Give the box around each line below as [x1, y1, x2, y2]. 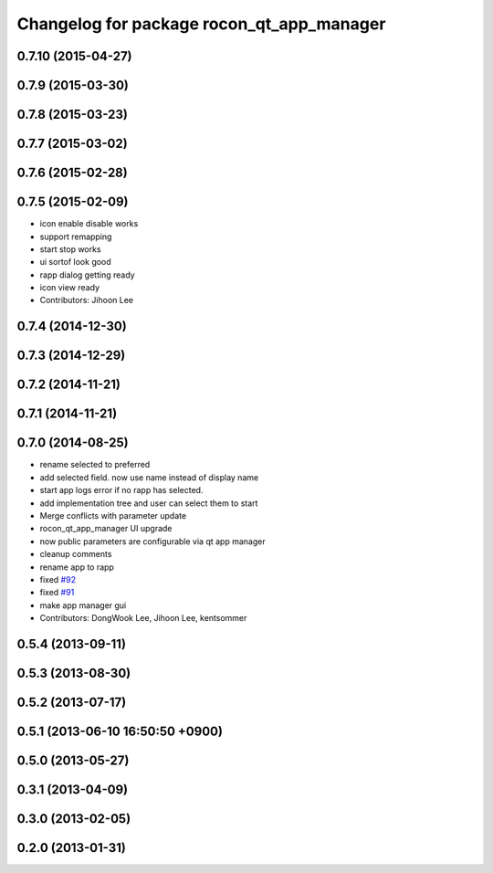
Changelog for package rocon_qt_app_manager [16, 14, 386, 34]
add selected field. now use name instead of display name [39, 471, 259, 483]
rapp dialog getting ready [39, 269, 136, 280]
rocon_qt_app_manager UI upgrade [39, 523, 173, 534]
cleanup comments [39, 549, 112, 560]
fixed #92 [39, 573, 77, 584]
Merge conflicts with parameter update [39, 510, 187, 521]
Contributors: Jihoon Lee [39, 295, 134, 306]
